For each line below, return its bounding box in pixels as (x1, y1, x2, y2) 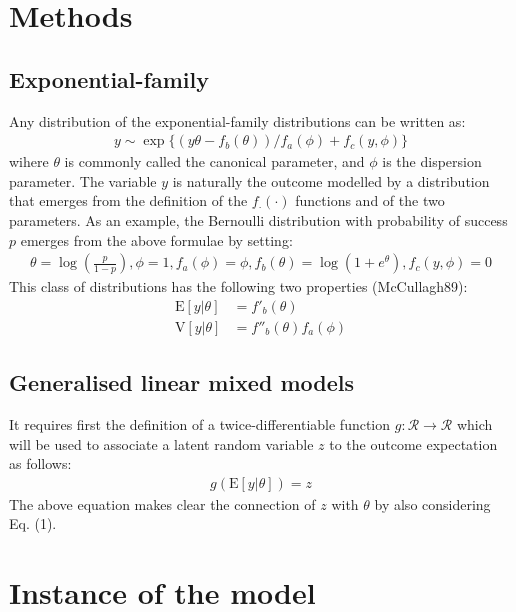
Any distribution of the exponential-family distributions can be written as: (9, 110, 466, 131)
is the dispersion (382, 151, 482, 172)
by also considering (374, 493, 491, 514)
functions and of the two (295, 190, 445, 211)
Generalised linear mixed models (9, 367, 354, 398)
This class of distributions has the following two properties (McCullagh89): (9, 276, 468, 297)
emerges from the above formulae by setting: (20, 229, 293, 250)
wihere (9, 151, 49, 172)
